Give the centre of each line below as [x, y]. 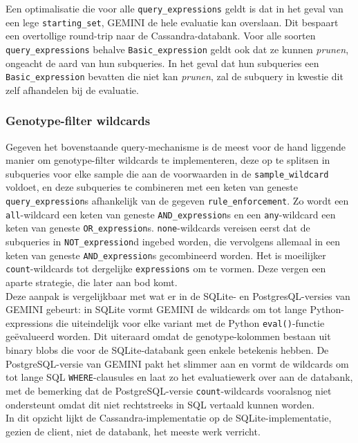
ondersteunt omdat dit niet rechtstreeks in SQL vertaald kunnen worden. [160, 404]
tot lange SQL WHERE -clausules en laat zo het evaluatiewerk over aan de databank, [179, 377]
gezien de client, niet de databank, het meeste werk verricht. [133, 431]
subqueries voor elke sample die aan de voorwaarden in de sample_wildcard [167, 173]
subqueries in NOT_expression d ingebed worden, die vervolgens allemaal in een [173, 242]
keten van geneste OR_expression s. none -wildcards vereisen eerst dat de [158, 228]
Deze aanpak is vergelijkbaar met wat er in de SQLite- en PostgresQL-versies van [178, 295]
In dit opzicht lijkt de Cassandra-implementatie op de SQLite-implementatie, [169, 418]
